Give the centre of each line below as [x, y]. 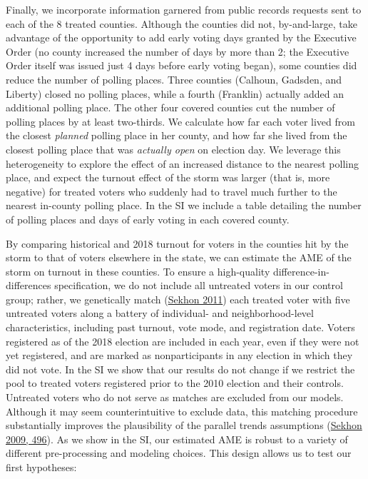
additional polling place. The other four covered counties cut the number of [170, 107]
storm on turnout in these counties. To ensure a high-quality [138, 271]
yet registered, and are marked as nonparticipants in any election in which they [179, 355]
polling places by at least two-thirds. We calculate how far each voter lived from [180, 121]
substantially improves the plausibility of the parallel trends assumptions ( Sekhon [184, 425]
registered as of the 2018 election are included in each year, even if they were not [183, 341]
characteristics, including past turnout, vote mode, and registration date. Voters [180, 327]
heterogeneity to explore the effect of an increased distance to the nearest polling [183, 163]
